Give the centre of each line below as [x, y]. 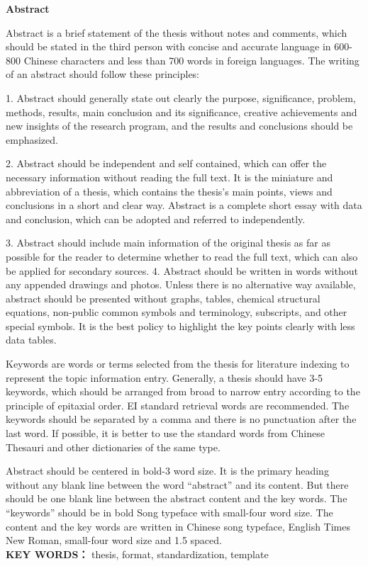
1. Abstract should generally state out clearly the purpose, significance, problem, [181, 97]
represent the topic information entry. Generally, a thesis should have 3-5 [165, 377]
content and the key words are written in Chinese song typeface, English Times [178, 526]
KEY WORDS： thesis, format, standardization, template [137, 554]
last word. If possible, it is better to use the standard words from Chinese [165, 433]
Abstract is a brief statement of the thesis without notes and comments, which [177, 32]
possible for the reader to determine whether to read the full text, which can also [182, 256]
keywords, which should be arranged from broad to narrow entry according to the [183, 391]
